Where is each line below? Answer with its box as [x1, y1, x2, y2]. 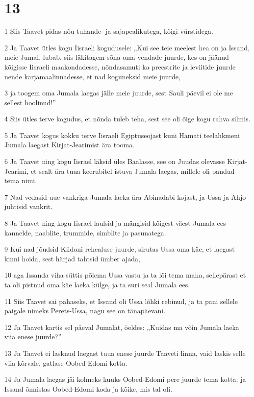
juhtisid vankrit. [4, 201, 53, 211]
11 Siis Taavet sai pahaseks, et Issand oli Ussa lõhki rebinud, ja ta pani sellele [4, 296, 238, 306]
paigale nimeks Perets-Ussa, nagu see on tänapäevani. [4, 305, 166, 316]
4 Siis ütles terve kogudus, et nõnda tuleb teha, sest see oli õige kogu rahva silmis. [4, 114, 251, 124]
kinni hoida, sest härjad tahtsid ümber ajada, [4, 253, 140, 263]
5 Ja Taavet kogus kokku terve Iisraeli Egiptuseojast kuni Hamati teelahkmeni [4, 130, 240, 140]
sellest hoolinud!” [4, 97, 56, 107]
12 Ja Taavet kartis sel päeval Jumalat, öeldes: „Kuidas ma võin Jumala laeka [4, 322, 239, 332]
